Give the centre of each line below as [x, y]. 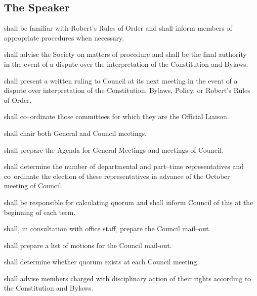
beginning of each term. [40, 212]
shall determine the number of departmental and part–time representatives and [124, 166]
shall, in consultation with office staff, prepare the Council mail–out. [107, 229]
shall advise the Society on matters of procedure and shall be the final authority [125, 54]
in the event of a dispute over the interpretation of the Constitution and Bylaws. [126, 63]
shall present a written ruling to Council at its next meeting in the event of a [121, 80]
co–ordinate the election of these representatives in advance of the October [117, 176]
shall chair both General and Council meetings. [75, 133]
